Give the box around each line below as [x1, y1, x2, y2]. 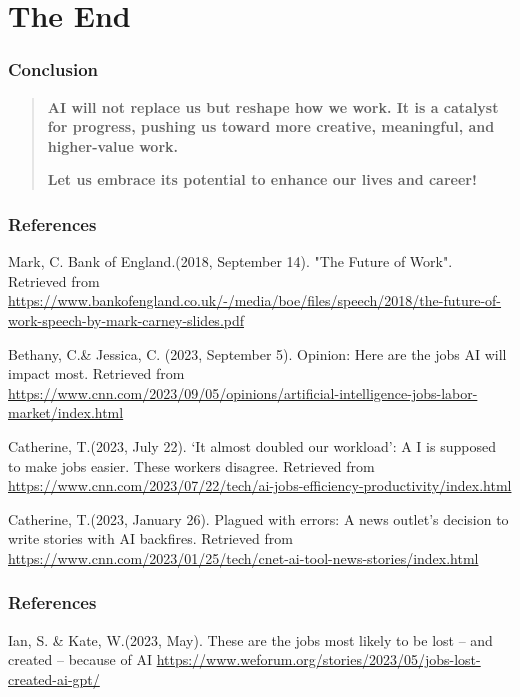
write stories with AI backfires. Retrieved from [8, 528, 293, 549]
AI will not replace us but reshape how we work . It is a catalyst [47, 96, 499, 117]
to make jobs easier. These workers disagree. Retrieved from [8, 455, 375, 476]
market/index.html [8, 402, 124, 423]
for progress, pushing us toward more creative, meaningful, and [47, 116, 495, 137]
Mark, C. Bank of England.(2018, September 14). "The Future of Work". [8, 251, 453, 272]
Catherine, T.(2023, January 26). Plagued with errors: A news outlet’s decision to [8, 508, 509, 529]
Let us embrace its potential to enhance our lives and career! [47, 169, 477, 190]
